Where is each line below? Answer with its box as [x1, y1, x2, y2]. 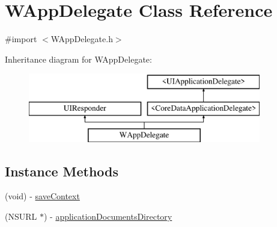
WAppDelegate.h [50, 33, 113, 45]
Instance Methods [5, 161, 118, 180]
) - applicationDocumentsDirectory [43, 210, 172, 223]
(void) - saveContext [5, 190, 80, 202]
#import [5, 33, 37, 45]
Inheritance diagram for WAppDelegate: [5, 52, 152, 65]
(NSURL [5, 210, 37, 223]
